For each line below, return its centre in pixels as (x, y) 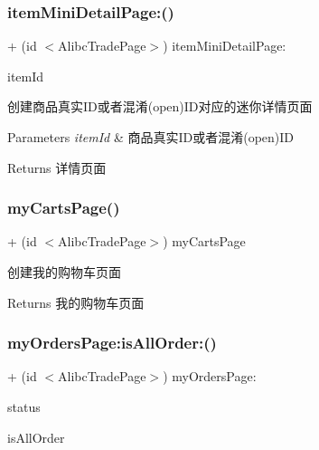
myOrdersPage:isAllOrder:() (112, 343)
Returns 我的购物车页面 (76, 302)
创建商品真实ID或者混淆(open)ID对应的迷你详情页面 (160, 106)
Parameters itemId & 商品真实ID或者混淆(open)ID (151, 137)
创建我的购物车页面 (64, 272)
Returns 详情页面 (57, 167)
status (24, 407)
